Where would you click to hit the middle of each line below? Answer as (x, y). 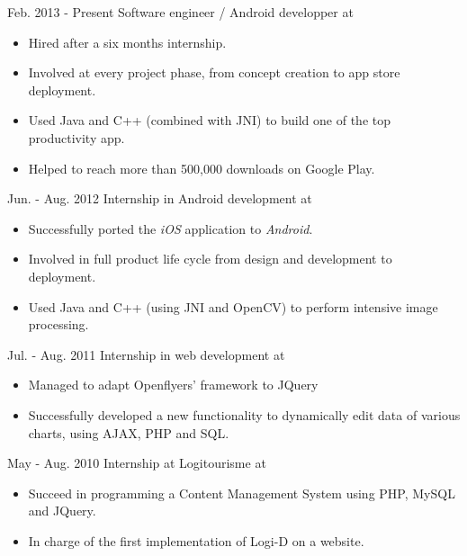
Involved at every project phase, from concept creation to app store (214, 72)
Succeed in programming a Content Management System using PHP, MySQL (242, 493)
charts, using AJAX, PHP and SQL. (129, 432)
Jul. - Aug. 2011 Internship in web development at (146, 354)
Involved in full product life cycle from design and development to (210, 259)
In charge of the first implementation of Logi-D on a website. (196, 540)
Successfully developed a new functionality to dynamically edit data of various (244, 414)
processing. (58, 324)
